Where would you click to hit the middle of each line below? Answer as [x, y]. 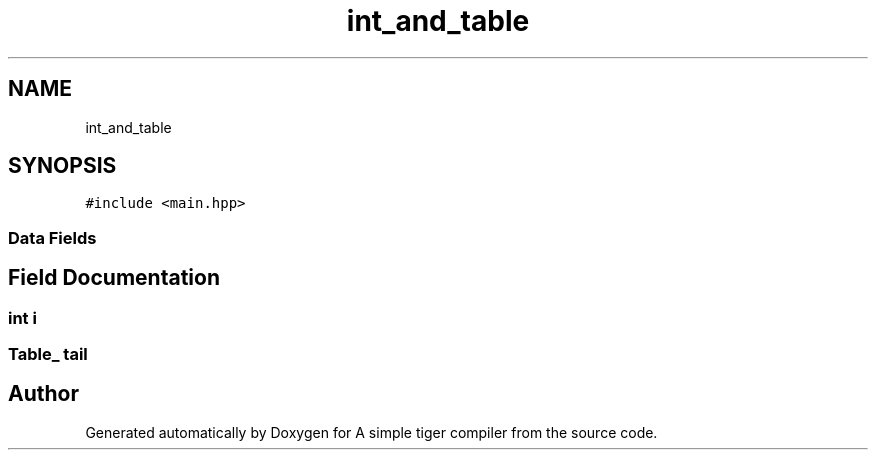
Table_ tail [48, 354]
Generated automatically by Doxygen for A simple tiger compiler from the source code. [371, 432]
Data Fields [52, 237]
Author [43, 394]
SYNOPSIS [62, 166]
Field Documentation [114, 278]
